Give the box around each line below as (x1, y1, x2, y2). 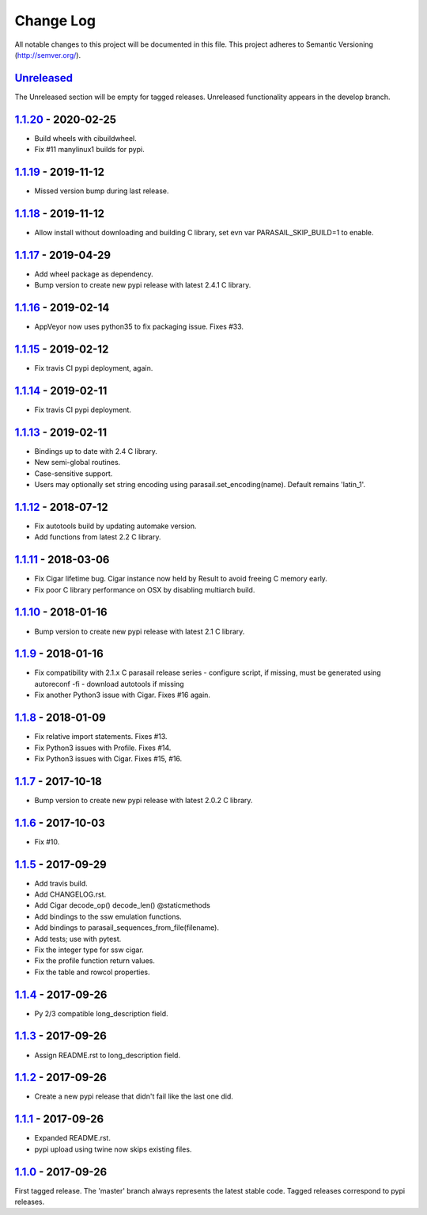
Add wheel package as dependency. (34, 269, 153, 279)
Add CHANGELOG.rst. (34, 889, 107, 899)
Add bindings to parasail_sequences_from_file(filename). (34, 923, 219, 932)
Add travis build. (34, 878, 89, 888)
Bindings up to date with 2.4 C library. (34, 446, 158, 455)
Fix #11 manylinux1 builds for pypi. (34, 145, 145, 154)
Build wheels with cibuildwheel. (34, 133, 138, 143)
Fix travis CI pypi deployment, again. (34, 364, 153, 373)
